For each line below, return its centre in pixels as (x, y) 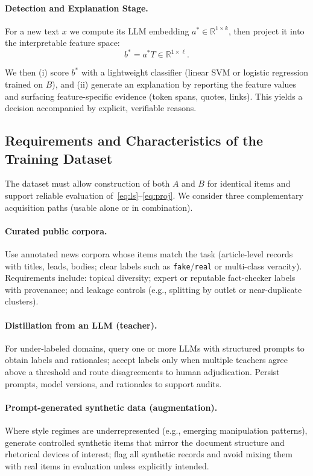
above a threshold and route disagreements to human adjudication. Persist (142, 372)
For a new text (32, 31)
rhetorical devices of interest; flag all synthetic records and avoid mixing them (149, 454)
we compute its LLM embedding (129, 31)
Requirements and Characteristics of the (134, 140)
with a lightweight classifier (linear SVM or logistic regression (195, 72)
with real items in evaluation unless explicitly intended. (107, 465)
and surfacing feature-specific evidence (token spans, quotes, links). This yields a (154, 96)
